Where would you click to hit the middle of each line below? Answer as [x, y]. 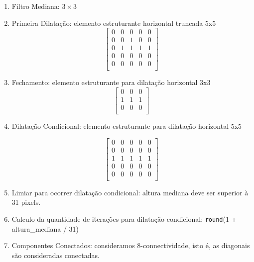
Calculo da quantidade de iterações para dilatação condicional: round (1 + [124, 219]
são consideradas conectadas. [56, 255]
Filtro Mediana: [36, 6]
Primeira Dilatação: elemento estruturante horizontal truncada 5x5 [114, 23]
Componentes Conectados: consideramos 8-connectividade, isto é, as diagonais [131, 245]
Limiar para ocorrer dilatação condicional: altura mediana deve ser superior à [130, 192]
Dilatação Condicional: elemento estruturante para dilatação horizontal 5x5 [127, 126]
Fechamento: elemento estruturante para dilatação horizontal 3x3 [111, 82]
